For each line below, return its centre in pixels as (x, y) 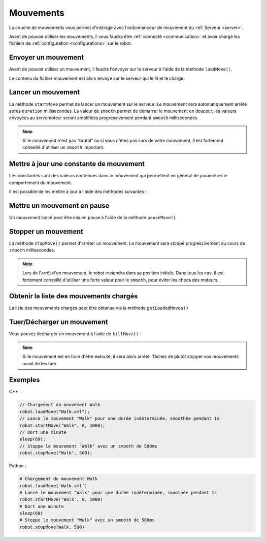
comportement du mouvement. (41, 183)
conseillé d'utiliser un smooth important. (63, 147)
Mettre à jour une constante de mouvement (77, 164)
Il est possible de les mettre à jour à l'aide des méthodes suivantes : (78, 191)
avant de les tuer (39, 363)
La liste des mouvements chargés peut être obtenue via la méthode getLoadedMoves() (99, 308)
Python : (18, 466)
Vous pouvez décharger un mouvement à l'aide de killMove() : (75, 334)
